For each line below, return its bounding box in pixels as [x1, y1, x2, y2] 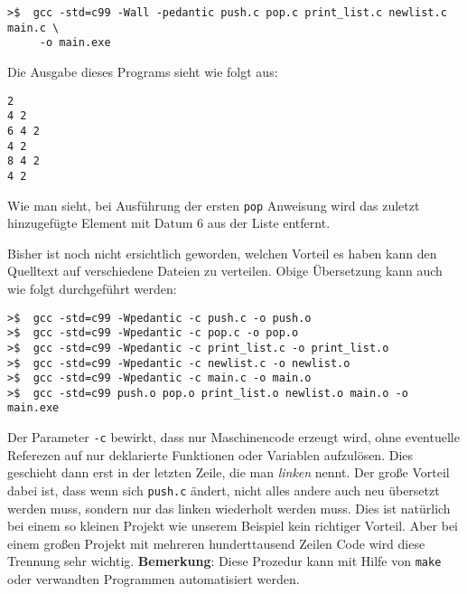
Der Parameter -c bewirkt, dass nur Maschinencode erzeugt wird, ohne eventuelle [7, 428, 460, 447]
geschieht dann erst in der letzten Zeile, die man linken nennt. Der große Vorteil [7, 463, 450, 482]
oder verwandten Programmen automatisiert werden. [7, 570, 300, 589]
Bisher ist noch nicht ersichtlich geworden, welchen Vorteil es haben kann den [7, 243, 437, 262]
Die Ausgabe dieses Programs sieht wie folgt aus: [7, 61, 278, 80]
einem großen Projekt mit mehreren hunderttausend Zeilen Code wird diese [7, 533, 425, 552]
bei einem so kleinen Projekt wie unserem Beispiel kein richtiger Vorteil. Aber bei [7, 516, 458, 535]
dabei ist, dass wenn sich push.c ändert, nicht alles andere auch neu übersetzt [7, 480, 440, 499]
